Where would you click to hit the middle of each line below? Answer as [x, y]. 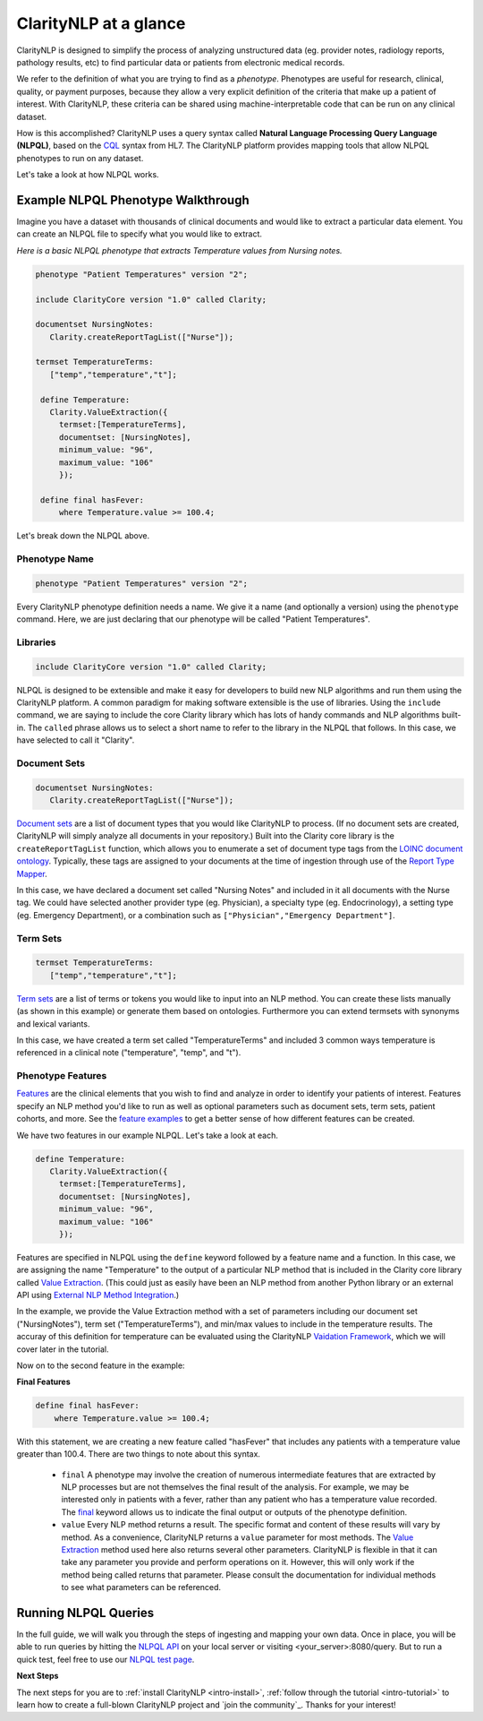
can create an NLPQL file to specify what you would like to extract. [140, 234]
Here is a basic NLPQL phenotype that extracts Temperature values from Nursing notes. [180, 250]
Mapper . [32, 873]
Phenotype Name [55, 558]
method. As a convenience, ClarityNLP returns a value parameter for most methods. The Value [237, 1537]
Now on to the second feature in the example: [101, 1365]
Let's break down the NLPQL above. [83, 536]
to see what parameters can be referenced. [141, 1588]
